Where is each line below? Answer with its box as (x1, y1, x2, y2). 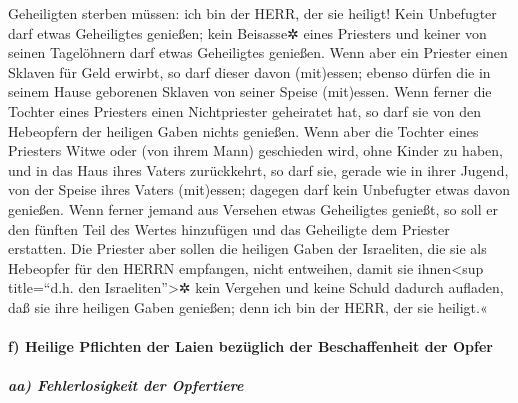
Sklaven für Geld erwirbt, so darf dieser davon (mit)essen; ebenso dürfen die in (8, 61, 491, 82)
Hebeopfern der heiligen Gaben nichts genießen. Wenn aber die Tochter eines (8, 120, 479, 141)
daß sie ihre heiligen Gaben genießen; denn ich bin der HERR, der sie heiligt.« (8, 296, 488, 317)
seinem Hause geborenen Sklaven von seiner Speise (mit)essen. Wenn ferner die (8, 81, 492, 102)
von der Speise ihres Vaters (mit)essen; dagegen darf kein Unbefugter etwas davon (8, 179, 510, 200)
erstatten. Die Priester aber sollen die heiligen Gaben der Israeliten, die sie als (8, 238, 487, 259)
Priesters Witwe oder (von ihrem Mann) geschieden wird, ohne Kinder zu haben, (8, 140, 503, 161)
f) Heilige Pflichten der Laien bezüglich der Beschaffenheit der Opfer (8, 336, 493, 357)
